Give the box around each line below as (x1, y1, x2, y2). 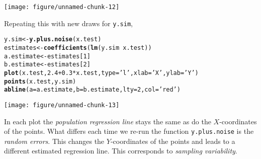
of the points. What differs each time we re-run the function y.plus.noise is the (4, 126, 254, 136)
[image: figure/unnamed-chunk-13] (4, 101, 120, 109)
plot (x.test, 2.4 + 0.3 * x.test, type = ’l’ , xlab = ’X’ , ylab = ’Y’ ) (4, 69, 199, 76)
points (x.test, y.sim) (4, 77, 76, 85)
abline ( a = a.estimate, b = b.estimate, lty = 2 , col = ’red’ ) (4, 86, 181, 94)
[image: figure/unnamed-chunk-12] (4, 4, 120, 11)
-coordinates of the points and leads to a (110, 135, 235, 146)
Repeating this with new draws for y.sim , (4, 18, 133, 28)
